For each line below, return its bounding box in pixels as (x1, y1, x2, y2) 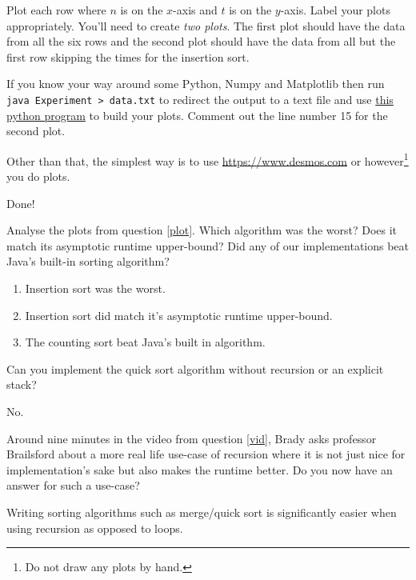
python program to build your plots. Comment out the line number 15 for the (6, 106, 388, 123)
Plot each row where (6, 2, 106, 18)
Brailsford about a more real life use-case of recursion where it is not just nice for (6, 446, 406, 462)
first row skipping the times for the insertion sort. (6, 48, 250, 65)
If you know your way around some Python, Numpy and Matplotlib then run (6, 75, 385, 92)
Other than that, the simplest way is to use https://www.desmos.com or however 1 (6, 150, 409, 169)
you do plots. (6, 168, 70, 185)
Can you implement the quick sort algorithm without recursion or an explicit (6, 360, 384, 377)
